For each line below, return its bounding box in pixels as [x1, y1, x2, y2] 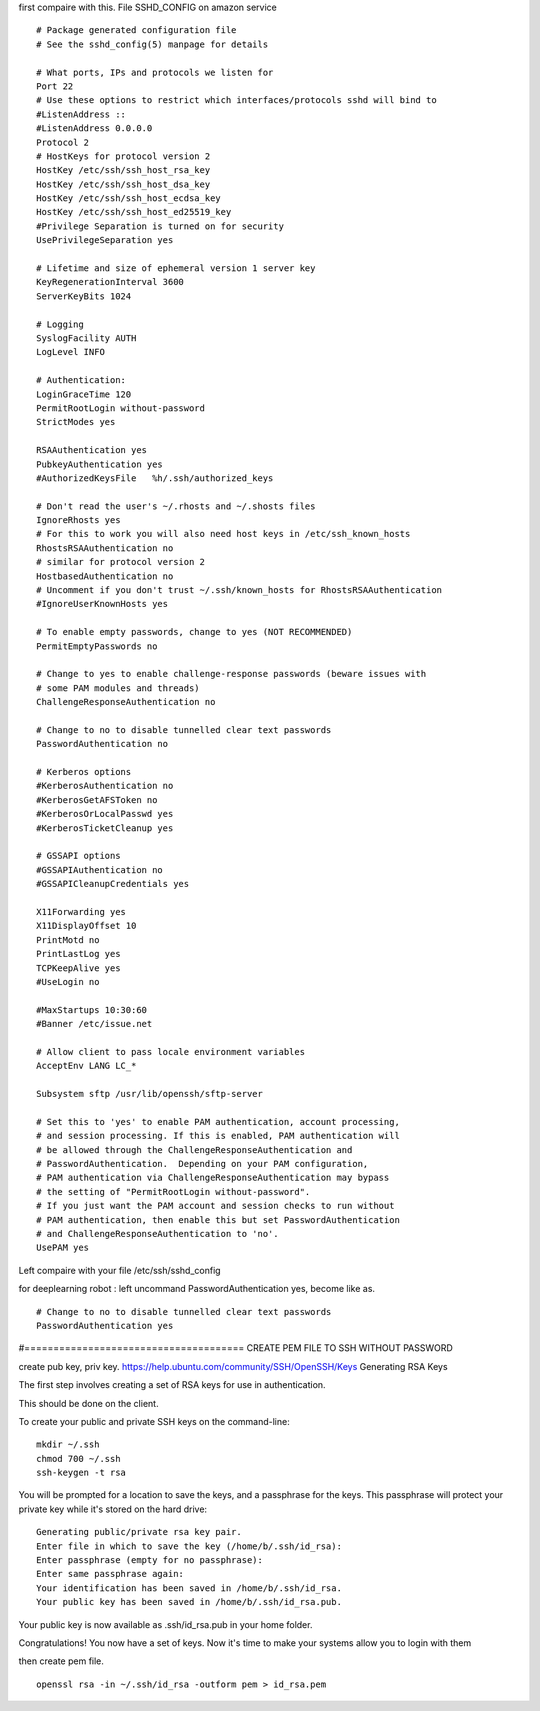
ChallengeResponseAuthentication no [36, 696, 216, 708]
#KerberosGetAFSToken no [36, 794, 158, 805]
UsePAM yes [36, 1242, 90, 1254]
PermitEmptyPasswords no [36, 640, 158, 652]
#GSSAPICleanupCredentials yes [36, 878, 190, 890]
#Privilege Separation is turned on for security [36, 220, 285, 232]
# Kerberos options [36, 766, 132, 778]
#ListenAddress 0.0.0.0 [36, 123, 153, 134]
